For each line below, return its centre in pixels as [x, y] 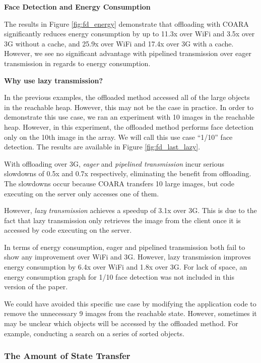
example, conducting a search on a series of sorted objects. [94, 333]
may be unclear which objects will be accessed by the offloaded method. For [121, 323]
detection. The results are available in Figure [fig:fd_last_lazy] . [102, 147]
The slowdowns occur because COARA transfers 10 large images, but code [119, 183]
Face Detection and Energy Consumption [77, 7]
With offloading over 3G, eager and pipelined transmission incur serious [114, 163]
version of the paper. [36, 287]
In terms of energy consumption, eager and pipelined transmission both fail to [125, 247]
